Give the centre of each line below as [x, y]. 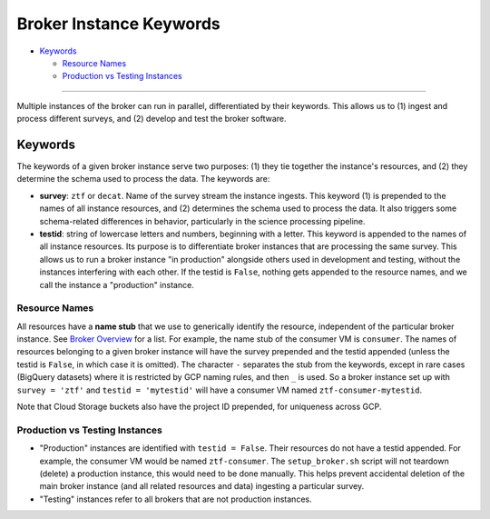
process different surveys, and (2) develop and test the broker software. [152, 119]
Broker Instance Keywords [119, 24]
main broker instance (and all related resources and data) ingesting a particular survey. [202, 486]
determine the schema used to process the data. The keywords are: [143, 179]
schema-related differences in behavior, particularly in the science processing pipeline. [202, 221]
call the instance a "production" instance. [117, 284]
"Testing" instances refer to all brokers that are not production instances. [176, 499]
